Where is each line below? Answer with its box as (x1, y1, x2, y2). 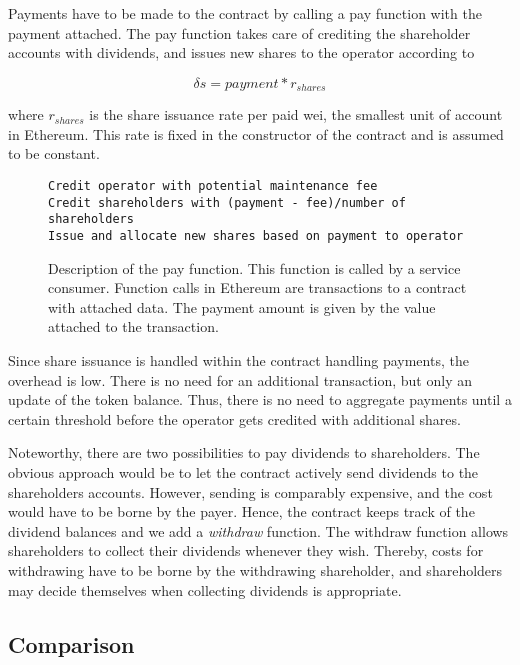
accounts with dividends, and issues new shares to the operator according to (8, 42, 475, 63)
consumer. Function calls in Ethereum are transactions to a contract (48, 277, 467, 298)
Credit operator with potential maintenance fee (48, 179, 378, 194)
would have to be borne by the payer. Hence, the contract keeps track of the (8, 501, 475, 522)
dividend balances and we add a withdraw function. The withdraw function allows (8, 520, 509, 541)
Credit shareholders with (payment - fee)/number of (48, 195, 406, 210)
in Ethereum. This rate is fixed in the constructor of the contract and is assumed (8, 123, 504, 144)
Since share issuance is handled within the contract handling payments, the (8, 350, 469, 371)
